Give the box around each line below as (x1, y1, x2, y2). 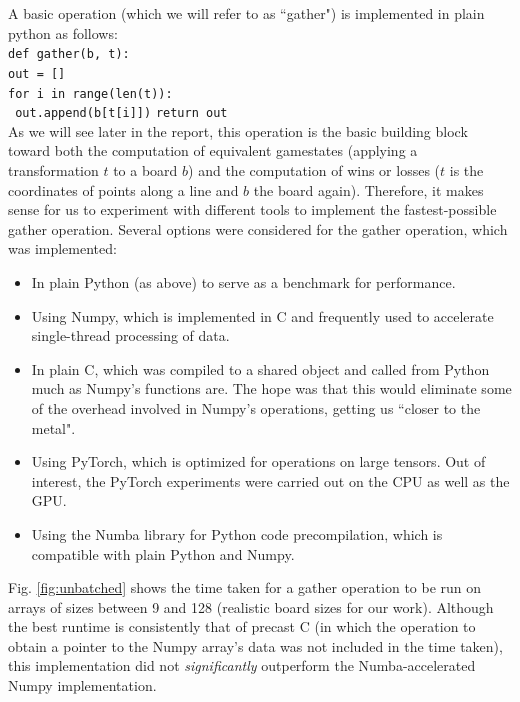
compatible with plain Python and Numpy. (31, 543, 295, 564)
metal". (31, 417, 76, 438)
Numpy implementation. (8, 675, 157, 696)
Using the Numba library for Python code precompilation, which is (31, 523, 443, 544)
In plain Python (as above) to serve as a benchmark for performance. (31, 271, 456, 292)
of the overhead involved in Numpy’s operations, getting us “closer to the (31, 397, 481, 418)
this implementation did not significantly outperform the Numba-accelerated (8, 655, 476, 676)
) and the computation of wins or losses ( (188, 160, 441, 180)
